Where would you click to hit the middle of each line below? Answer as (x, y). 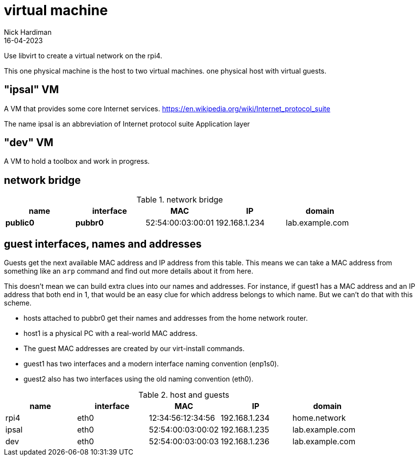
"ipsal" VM (31, 90)
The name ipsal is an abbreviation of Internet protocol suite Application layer (127, 124)
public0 (20, 223)
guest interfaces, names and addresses (103, 244)
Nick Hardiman (28, 32)
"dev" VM (29, 143)
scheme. (18, 303)
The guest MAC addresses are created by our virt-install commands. (134, 349)
